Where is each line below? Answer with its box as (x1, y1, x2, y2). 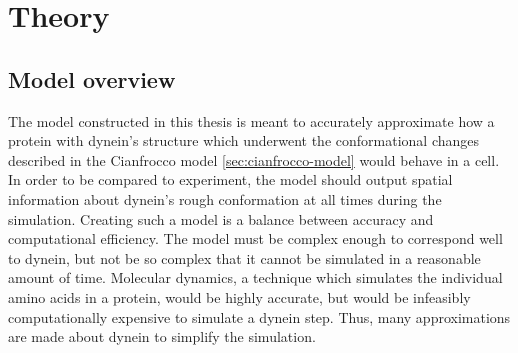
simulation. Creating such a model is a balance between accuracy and (8, 208, 434, 229)
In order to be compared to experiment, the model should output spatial (8, 169, 453, 190)
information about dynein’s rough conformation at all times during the (8, 188, 442, 209)
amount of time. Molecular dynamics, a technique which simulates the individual (8, 267, 503, 288)
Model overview (8, 63, 176, 94)
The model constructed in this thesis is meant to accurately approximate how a (8, 110, 495, 131)
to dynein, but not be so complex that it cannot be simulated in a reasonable (8, 247, 481, 268)
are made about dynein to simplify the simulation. (8, 326, 316, 347)
